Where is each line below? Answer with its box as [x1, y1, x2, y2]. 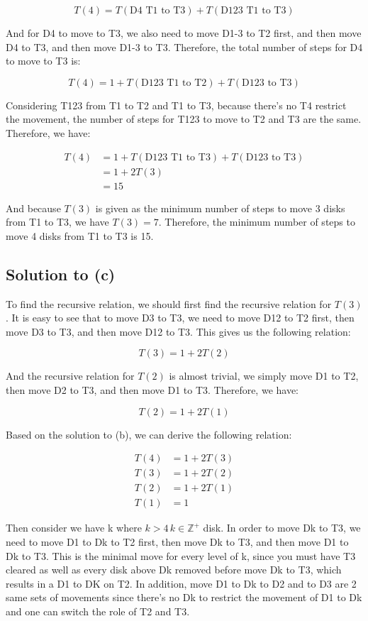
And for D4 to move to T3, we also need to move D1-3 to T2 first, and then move [6, 26, 362, 40]
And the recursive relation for [6, 368, 135, 383]
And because [6, 200, 61, 215]
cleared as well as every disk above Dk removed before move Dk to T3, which [6, 562, 342, 577]
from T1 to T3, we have [6, 214, 109, 229]
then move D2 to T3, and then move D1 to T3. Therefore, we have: [6, 383, 299, 397]
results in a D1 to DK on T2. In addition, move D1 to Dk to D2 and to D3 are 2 [6, 576, 357, 590]
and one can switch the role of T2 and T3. [6, 603, 190, 618]
